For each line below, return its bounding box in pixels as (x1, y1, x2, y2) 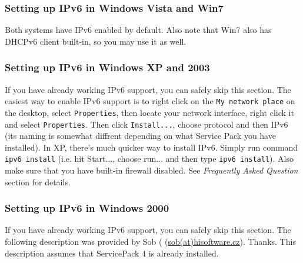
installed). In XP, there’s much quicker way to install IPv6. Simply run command (5, 141, 298, 153)
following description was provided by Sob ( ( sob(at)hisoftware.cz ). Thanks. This (5, 235, 296, 248)
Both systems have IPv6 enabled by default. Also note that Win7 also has (5, 24, 272, 36)
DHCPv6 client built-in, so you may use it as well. (5, 35, 187, 47)
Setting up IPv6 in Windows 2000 (5, 201, 169, 215)
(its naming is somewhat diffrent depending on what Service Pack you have (5, 129, 276, 142)
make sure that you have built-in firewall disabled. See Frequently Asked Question (5, 164, 298, 177)
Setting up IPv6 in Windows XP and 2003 (5, 60, 210, 75)
